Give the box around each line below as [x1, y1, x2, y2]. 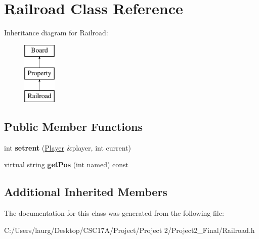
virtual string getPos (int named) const [4, 159, 129, 170]
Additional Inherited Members [4, 184, 167, 200]
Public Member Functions [4, 119, 143, 134]
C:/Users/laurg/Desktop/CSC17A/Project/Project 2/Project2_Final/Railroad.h [4, 224, 255, 235]
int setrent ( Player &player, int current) [4, 142, 131, 153]
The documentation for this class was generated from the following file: [4, 208, 224, 218]
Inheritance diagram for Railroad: [4, 27, 108, 38]
